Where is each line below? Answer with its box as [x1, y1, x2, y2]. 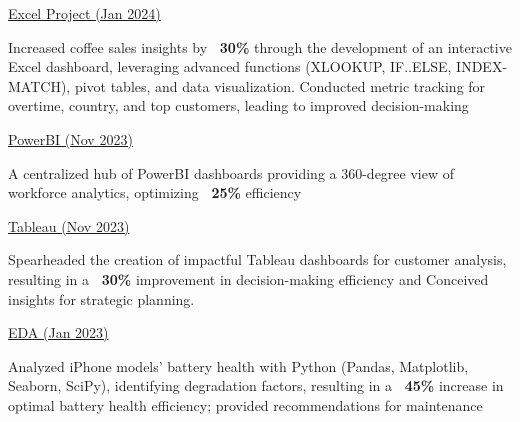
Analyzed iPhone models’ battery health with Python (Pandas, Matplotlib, [8, 355, 469, 376]
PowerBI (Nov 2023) [8, 128, 133, 149]
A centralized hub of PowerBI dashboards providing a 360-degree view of [8, 162, 455, 183]
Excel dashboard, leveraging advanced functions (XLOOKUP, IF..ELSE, [8, 56, 452, 77]
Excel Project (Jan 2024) [8, 3, 161, 23]
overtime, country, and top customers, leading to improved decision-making [8, 95, 469, 116]
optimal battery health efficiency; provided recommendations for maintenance [8, 394, 483, 415]
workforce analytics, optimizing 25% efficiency [8, 182, 302, 203]
